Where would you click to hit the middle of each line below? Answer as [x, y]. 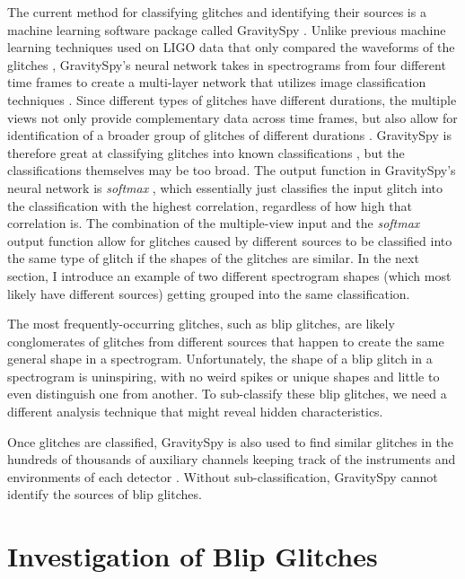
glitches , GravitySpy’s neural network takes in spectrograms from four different [227, 64]
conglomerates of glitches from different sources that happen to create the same [226, 341]
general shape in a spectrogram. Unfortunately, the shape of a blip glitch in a [220, 359]
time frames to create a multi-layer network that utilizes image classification [217, 82]
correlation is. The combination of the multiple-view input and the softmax [214, 223]
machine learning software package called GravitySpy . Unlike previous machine [227, 29]
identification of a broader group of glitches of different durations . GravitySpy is [229, 135]
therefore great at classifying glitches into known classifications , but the [206, 152]
